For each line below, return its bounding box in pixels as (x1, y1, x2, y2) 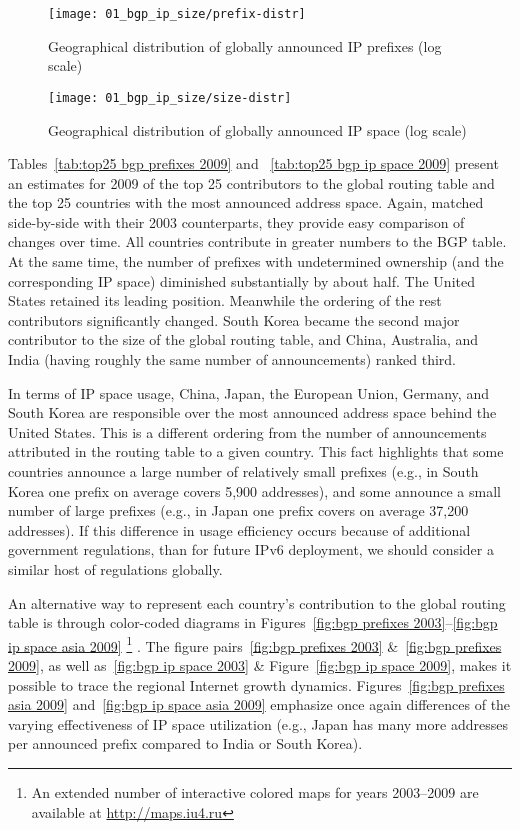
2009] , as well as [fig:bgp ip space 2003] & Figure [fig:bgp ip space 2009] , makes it (8, 655, 512, 675)
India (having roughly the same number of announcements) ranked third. (8, 349, 456, 370)
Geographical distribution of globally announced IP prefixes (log (48, 35, 442, 56)
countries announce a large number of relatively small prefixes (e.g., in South (8, 461, 479, 481)
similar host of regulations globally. (8, 558, 223, 579)
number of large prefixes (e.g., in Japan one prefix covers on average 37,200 (8, 500, 469, 521)
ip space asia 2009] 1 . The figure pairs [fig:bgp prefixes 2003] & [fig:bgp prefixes (8, 632, 502, 656)
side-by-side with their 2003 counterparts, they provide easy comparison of (8, 211, 465, 232)
